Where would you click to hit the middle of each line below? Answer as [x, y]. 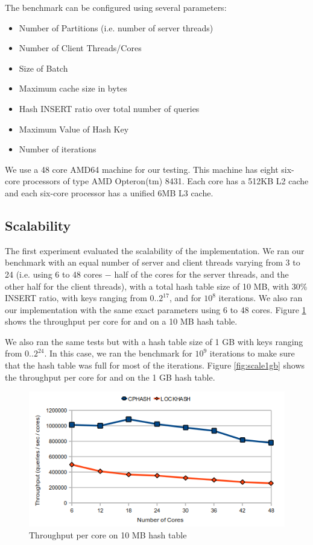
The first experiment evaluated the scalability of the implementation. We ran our [155, 250]
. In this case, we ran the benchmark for [118, 353]
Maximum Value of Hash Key [74, 129]
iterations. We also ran [261, 298]
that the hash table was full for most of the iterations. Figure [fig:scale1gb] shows [155, 365]
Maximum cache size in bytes [73, 88]
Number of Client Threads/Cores [80, 48]
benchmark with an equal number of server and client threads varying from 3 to [153, 262]
